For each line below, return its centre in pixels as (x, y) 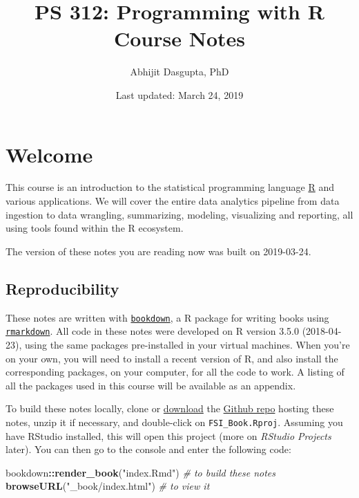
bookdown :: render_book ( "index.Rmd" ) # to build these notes (141, 472)
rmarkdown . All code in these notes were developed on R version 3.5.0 (153, 331)
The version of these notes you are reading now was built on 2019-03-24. (158, 251)
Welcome (49, 154)
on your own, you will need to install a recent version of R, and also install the (172, 358)
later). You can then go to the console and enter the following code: (148, 449)
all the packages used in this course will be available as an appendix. (151, 385)
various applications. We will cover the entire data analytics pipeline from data (173, 201)
